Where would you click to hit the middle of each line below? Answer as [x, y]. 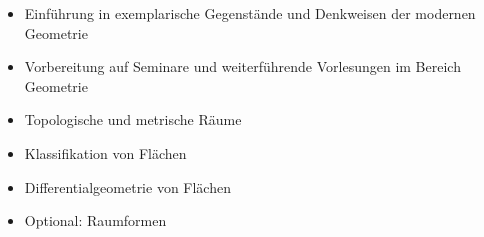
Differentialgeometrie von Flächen [127, 186]
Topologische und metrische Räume [133, 119]
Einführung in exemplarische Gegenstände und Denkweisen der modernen [250, 13]
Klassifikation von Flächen [105, 152]
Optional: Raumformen [95, 220]
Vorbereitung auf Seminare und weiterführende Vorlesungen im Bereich [242, 66]
